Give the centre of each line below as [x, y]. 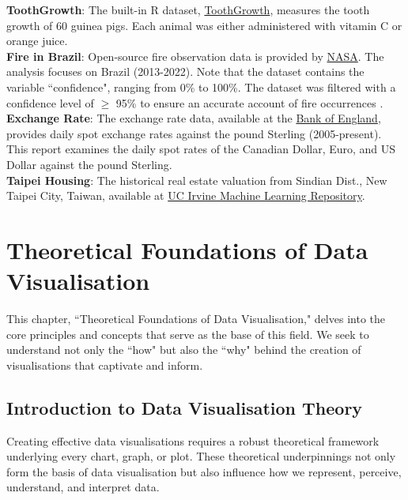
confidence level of [50, 102]
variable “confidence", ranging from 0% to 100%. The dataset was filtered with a [201, 86]
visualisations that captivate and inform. [105, 365]
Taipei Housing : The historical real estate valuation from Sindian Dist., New [197, 180]
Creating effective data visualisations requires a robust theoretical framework [193, 440]
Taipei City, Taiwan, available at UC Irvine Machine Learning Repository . [186, 195]
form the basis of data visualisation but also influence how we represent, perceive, [204, 471]
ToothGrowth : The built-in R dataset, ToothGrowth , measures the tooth [188, 9]
